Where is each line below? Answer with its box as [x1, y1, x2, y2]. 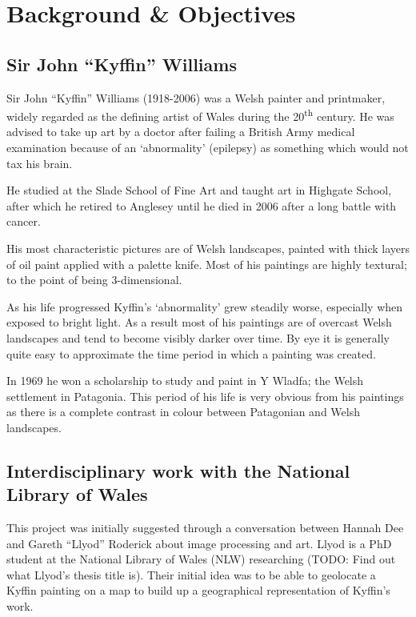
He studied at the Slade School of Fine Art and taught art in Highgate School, [6, 182, 392, 198]
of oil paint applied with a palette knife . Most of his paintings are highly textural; [6, 255, 407, 272]
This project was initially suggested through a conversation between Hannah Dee [6, 519, 404, 536]
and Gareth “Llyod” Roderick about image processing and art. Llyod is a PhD [6, 535, 392, 551]
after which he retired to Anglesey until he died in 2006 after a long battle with [6, 197, 397, 214]
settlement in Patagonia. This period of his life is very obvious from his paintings [6, 387, 404, 404]
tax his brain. [6, 154, 73, 171]
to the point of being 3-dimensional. [6, 271, 182, 288]
